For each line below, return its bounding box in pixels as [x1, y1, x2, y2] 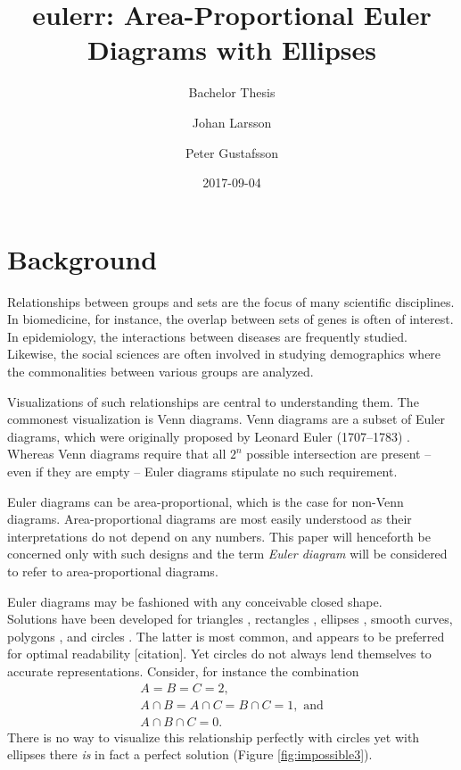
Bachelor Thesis [188, 83, 276, 102]
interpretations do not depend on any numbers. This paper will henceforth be [7, 526, 431, 545]
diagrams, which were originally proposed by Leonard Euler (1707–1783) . [7, 426, 410, 445]
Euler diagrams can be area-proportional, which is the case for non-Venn [7, 492, 404, 510]
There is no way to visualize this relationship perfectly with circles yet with [7, 727, 420, 746]
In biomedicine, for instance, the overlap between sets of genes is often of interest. [7, 310, 454, 328]
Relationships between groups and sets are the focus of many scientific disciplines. [7, 292, 455, 310]
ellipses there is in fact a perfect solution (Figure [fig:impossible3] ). [7, 745, 373, 764]
